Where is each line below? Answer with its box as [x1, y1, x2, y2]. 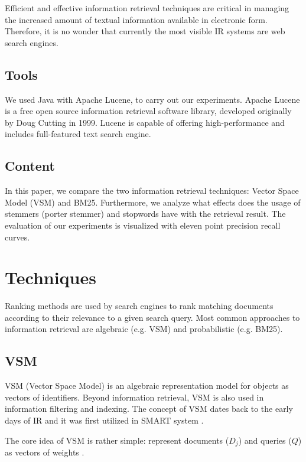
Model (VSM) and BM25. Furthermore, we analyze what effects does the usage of [5, 196, 301, 208]
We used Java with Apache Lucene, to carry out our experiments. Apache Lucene [5, 93, 300, 105]
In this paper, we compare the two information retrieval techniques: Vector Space [5, 184, 299, 197]
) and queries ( [238, 434, 292, 446]
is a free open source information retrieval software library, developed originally [5, 105, 292, 117]
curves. [5, 230, 30, 243]
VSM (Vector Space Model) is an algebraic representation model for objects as [5, 379, 289, 392]
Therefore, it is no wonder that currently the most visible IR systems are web [5, 25, 285, 37]
